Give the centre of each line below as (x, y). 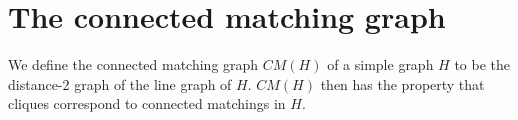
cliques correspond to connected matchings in (147, 103)
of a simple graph (380, 64)
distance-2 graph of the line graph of (120, 83)
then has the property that (402, 83)
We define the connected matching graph (133, 64)
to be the (482, 64)
